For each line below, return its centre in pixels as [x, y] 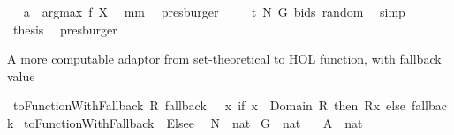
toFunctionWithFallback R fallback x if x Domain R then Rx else [209, 105]
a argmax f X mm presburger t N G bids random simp [214, 11]
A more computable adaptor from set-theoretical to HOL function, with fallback [224, 59]
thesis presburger [65, 29]
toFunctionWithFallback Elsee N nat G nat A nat [193, 122]
